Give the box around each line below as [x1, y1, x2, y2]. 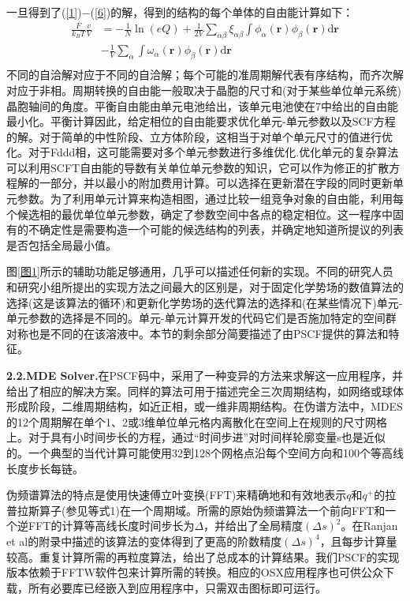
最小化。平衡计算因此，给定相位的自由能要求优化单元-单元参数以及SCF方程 [6, 113, 396, 130]
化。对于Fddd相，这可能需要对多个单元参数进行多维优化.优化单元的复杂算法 [6, 144, 399, 160]
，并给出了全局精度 [203, 517, 304, 534]
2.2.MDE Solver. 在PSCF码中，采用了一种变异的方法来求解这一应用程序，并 [6, 367, 404, 383]
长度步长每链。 [6, 460, 84, 476]
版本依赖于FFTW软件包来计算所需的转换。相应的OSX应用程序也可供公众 [6, 564, 383, 580]
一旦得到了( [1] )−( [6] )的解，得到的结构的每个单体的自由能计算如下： [6, 4, 354, 20]
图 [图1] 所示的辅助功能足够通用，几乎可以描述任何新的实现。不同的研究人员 [6, 263, 393, 280]
